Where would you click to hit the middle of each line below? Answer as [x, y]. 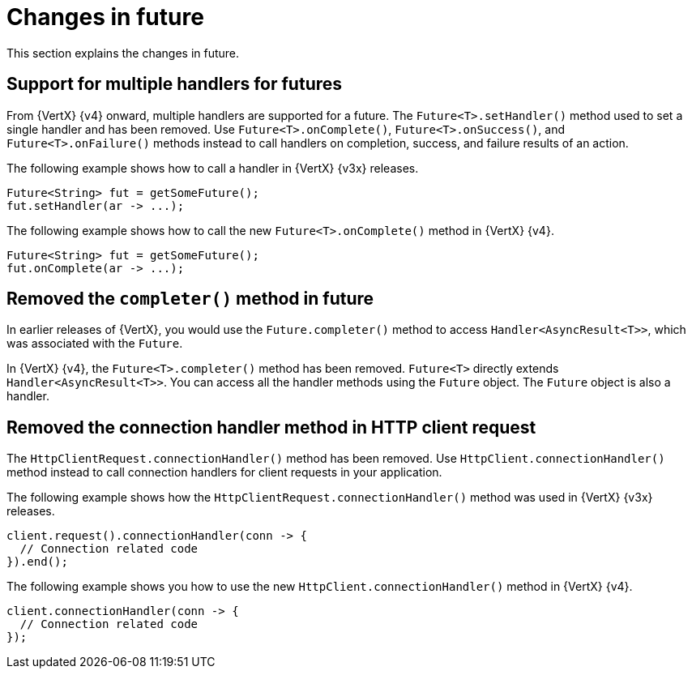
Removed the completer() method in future [190, 299]
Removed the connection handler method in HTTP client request [271, 427]
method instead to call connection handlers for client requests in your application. [224, 472]
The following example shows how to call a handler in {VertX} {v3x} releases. [213, 168]
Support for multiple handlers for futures [175, 84]
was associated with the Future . [95, 344]
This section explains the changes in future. [123, 53]
